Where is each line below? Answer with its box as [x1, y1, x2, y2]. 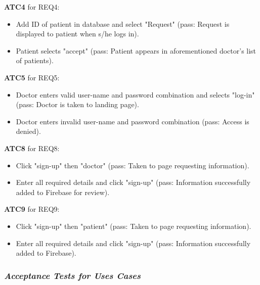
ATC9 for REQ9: [4, 204, 60, 214]
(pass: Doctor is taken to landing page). [16, 99, 139, 110]
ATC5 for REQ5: [4, 72, 60, 82]
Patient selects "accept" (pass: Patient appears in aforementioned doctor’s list [16, 45, 256, 56]
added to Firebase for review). [16, 186, 110, 197]
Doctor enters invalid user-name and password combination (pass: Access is [16, 116, 249, 126]
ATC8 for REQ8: [4, 142, 60, 153]
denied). [16, 126, 41, 136]
